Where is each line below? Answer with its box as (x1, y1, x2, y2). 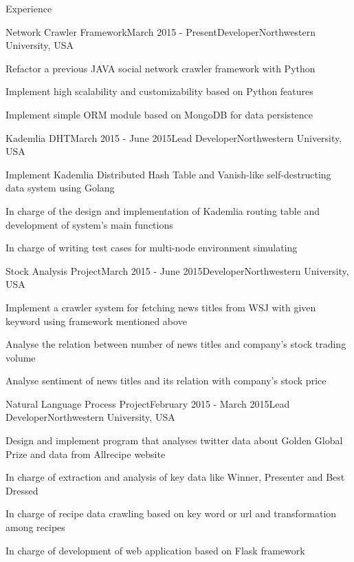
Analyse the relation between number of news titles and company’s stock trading (5, 337, 346, 351)
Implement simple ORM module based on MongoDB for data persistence (5, 107, 313, 121)
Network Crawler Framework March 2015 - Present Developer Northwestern (5, 24, 316, 39)
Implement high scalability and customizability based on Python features (5, 84, 313, 98)
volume (5, 350, 36, 364)
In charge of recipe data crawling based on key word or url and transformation (5, 506, 337, 521)
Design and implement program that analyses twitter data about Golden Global (5, 433, 343, 448)
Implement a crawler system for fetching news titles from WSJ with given (5, 300, 316, 314)
